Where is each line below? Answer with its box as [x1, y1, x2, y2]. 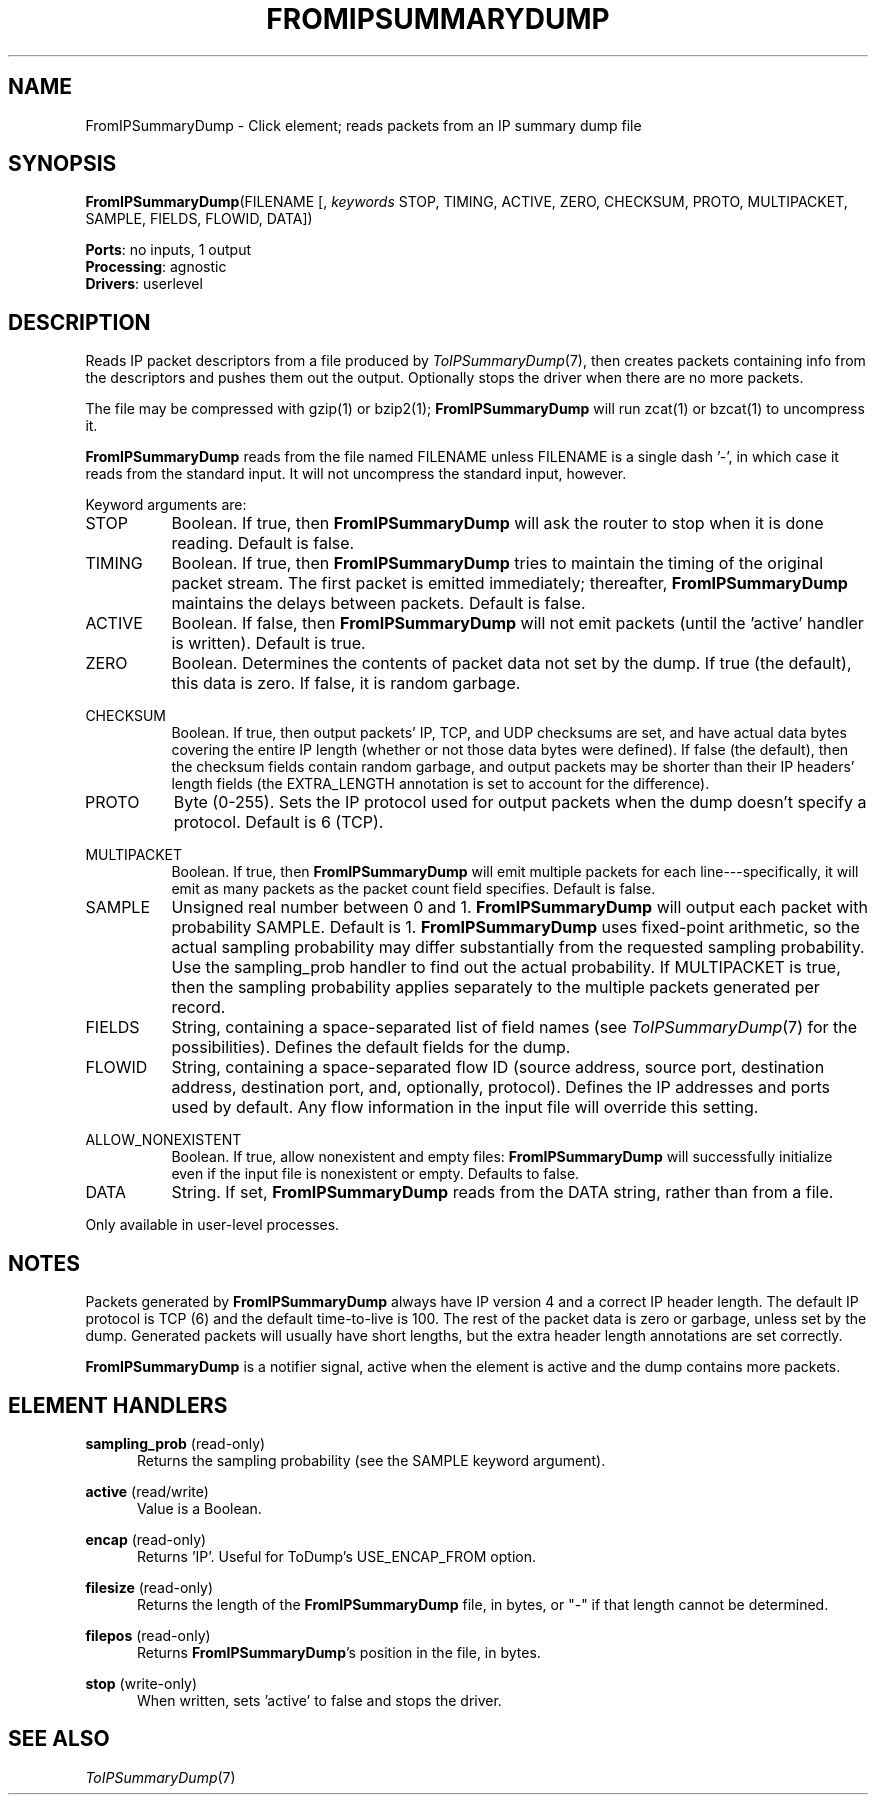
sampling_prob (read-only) [85, 1434, 266, 1452]
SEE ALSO [8, 1726, 110, 1752]
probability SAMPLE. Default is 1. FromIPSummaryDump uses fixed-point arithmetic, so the [171, 917, 860, 938]
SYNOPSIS [8, 151, 117, 177]
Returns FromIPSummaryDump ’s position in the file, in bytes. [137, 1643, 541, 1661]
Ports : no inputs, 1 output [85, 241, 251, 259]
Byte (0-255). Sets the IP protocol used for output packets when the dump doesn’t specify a [173, 792, 867, 813]
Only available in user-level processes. [85, 1216, 340, 1234]
